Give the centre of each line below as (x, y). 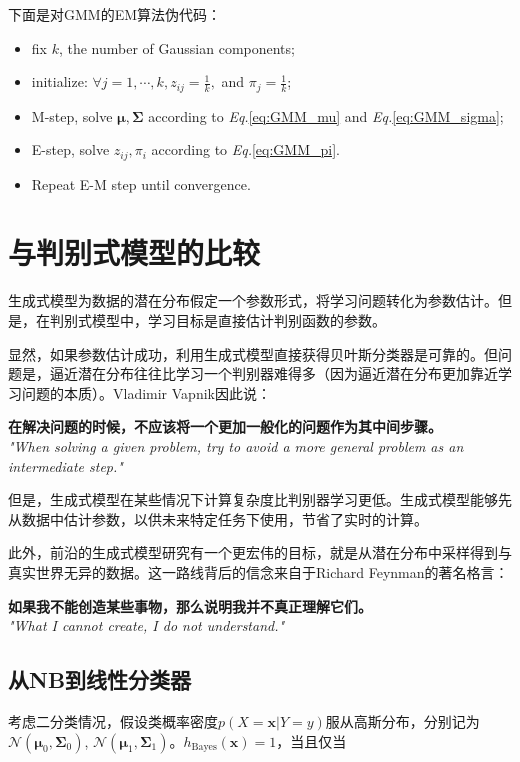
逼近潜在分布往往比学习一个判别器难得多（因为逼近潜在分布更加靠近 (273, 373)
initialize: (59, 81)
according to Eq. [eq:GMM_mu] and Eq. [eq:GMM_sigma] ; (326, 115)
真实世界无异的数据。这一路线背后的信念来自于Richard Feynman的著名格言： (258, 571)
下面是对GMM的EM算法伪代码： (115, 14)
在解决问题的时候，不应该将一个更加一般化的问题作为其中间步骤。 (225, 426)
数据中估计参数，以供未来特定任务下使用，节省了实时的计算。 (224, 518)
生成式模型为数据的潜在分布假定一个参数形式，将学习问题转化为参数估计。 (253, 300)
